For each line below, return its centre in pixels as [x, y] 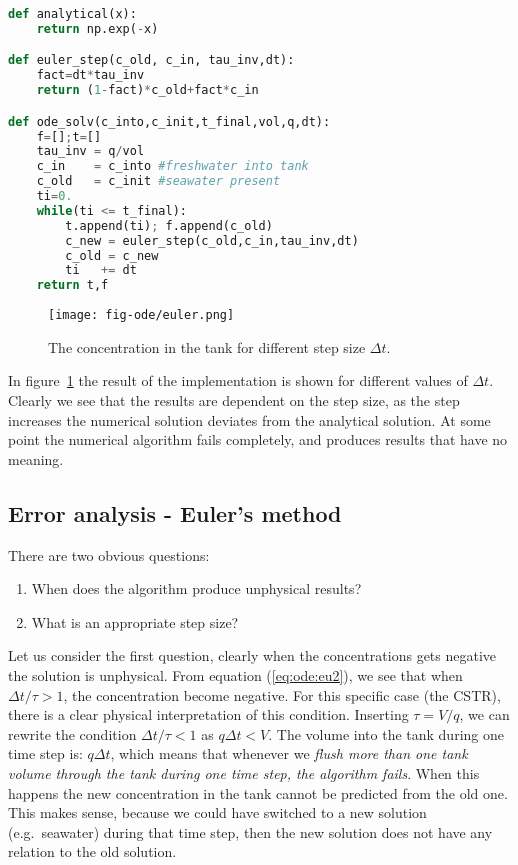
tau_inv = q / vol [90, 151]
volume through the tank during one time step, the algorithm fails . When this [244, 772]
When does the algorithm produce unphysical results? [196, 588]
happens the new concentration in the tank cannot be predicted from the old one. [258, 792]
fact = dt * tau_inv [90, 75]
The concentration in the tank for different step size [207, 346]
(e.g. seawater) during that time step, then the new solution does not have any [250, 831]
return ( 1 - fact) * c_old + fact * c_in [147, 90]
